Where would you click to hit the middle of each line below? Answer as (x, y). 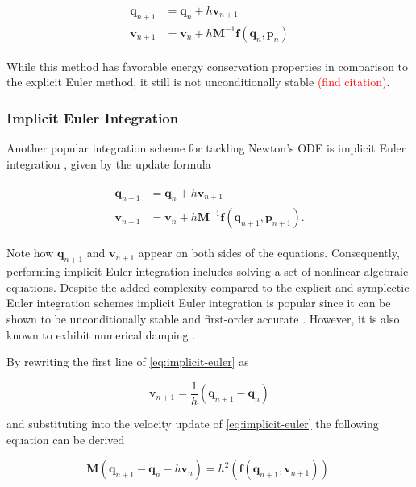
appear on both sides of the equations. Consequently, (269, 253)
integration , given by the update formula (109, 163)
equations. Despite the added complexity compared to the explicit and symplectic (208, 287)
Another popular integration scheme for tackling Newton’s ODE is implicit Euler (206, 148)
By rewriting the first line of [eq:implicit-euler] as (128, 362)
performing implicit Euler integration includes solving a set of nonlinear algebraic (208, 271)
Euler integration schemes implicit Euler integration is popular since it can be (199, 303)
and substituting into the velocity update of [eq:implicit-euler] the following (193, 424)
